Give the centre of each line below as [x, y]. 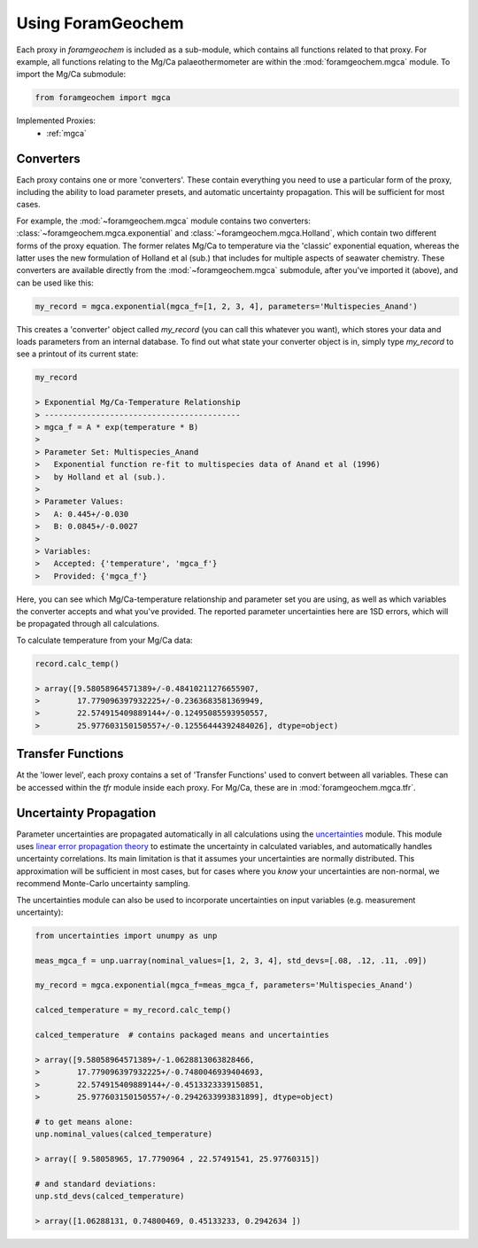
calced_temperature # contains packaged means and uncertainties [182, 1035]
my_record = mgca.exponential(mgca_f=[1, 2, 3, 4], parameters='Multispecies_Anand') [226, 306]
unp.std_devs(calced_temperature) [110, 1196]
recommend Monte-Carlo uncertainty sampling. [103, 884]
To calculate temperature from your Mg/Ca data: [105, 640]
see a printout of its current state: [77, 354]
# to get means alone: [84, 1122]
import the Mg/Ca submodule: [71, 74]
